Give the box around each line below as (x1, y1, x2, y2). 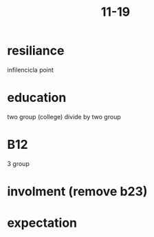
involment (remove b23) (7, 184, 148, 199)
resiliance (7, 43, 65, 59)
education (7, 90, 67, 105)
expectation (7, 215, 78, 231)
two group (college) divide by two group (7, 112, 122, 121)
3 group (7, 159, 30, 167)
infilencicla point (7, 65, 54, 74)
